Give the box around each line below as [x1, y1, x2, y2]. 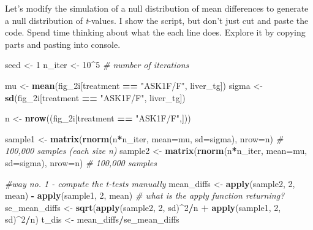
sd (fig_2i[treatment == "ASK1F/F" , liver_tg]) [5, 91, 186, 104]
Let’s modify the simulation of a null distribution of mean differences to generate [5, 2, 309, 14]
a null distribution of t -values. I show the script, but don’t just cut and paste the [5, 13, 309, 26]
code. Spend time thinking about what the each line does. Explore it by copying [5, 26, 306, 39]
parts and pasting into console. [5, 37, 121, 50]
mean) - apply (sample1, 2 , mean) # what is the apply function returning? [5, 189, 285, 202]
